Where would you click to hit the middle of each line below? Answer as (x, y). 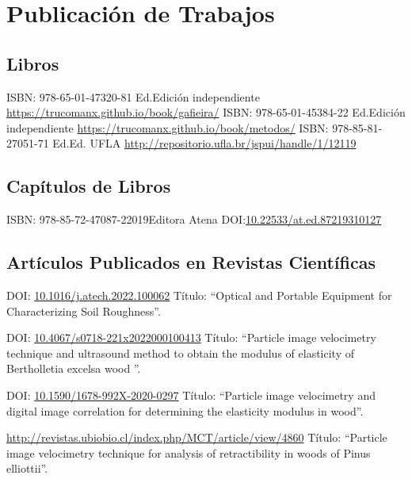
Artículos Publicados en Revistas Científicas (191, 262)
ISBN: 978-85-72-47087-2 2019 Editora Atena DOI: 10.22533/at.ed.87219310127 (194, 219)
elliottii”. (27, 468)
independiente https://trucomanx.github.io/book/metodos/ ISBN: (168, 127)
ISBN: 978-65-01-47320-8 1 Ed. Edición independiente (133, 96)
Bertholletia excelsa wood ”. (74, 368)
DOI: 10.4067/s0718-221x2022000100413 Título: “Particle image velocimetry (191, 337)
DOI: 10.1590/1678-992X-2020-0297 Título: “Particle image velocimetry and (191, 395)
